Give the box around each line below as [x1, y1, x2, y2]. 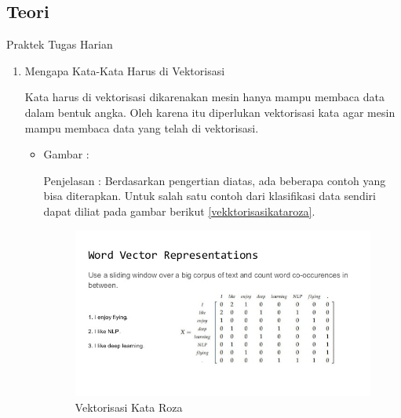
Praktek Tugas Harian [6, 36, 113, 53]
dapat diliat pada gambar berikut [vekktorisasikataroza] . [43, 202, 315, 219]
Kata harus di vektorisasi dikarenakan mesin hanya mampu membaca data [24, 89, 385, 105]
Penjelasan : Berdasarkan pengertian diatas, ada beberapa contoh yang [43, 172, 386, 188]
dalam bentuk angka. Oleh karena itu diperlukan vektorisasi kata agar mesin [24, 104, 396, 120]
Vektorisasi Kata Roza [75, 398, 183, 415]
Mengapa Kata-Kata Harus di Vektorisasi [24, 62, 225, 78]
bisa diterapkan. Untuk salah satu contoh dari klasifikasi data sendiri [43, 187, 376, 204]
